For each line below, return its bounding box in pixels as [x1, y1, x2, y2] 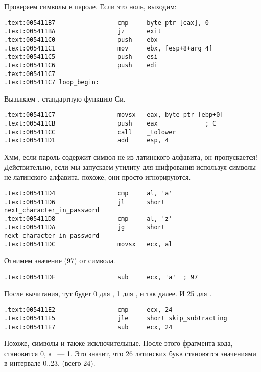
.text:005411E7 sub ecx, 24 [4, 323, 173, 331]
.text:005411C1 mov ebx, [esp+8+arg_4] [4, 44, 213, 52]
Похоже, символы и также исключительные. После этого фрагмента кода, [4, 338, 233, 349]
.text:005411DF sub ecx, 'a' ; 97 [4, 274, 198, 281]
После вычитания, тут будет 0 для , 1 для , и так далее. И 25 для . [4, 288, 212, 299]
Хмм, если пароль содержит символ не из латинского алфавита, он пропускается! [4, 152, 257, 162]
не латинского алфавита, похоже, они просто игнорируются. [4, 171, 191, 182]
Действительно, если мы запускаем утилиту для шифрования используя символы [4, 161, 256, 172]
